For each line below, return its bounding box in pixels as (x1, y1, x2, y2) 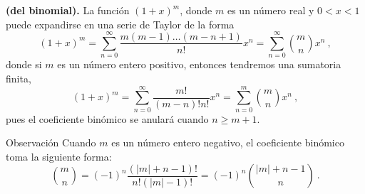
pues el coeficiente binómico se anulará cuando (6, 111, 209, 126)
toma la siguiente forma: (6, 149, 112, 163)
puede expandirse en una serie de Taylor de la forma (6, 16, 235, 31)
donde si (6, 57, 42, 72)
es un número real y (227, 3, 314, 17)
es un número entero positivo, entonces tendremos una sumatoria (57, 57, 341, 72)
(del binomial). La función (6, 3, 130, 17)
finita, (6, 70, 31, 85)
